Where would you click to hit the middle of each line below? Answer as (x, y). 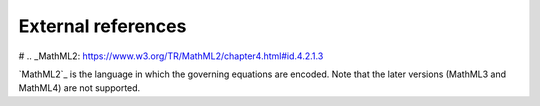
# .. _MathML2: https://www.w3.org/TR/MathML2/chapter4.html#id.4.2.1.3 (171, 56)
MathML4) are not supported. (79, 88)
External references (102, 26)
